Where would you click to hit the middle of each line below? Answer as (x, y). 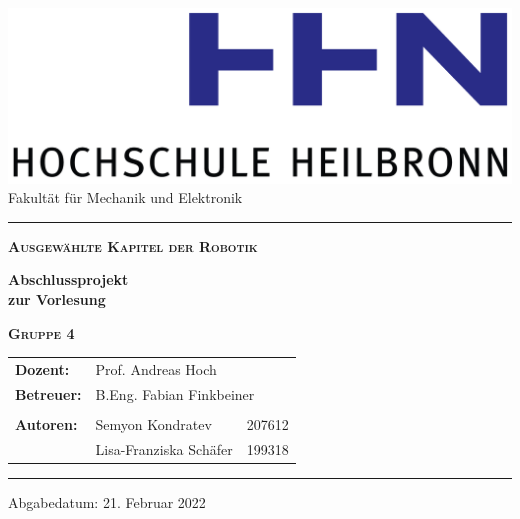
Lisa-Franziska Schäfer (164, 448)
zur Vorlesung (57, 299)
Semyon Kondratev (153, 423)
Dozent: (42, 369)
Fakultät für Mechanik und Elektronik (125, 197)
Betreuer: (48, 393)
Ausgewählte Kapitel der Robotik (133, 245)
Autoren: (46, 423)
